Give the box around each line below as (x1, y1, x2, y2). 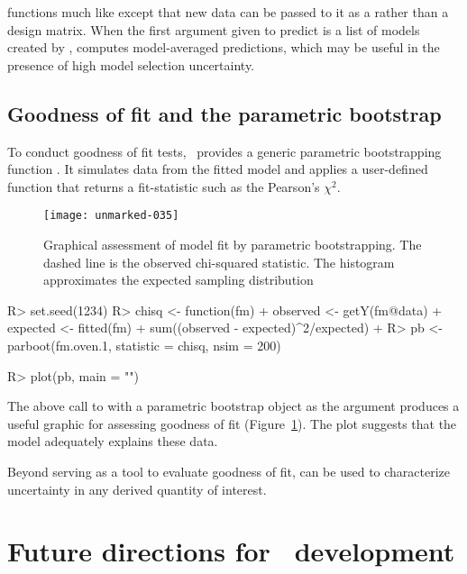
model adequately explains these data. (7, 432, 218, 451)
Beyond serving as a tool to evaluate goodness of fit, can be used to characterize (7, 461, 451, 480)
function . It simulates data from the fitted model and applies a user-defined (7, 159, 428, 178)
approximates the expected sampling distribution (43, 270, 314, 289)
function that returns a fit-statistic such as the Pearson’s (7, 177, 320, 196)
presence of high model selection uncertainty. (7, 55, 255, 74)
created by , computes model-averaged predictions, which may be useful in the (7, 38, 440, 57)
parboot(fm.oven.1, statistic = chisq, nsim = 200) (7, 335, 281, 354)
